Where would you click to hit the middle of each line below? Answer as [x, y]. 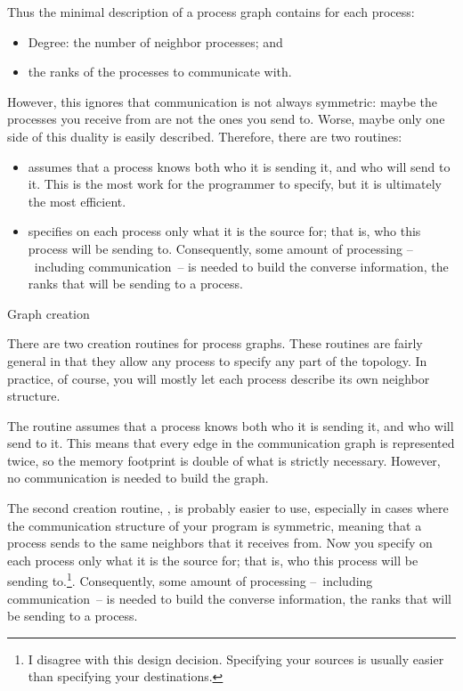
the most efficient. [77, 201]
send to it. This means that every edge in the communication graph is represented [231, 443]
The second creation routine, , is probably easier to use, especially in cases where [228, 508]
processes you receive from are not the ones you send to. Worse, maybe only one [226, 119]
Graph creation [49, 313]
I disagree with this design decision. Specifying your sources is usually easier [236, 658]
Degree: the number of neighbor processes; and [155, 41]
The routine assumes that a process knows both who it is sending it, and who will [231, 425]
